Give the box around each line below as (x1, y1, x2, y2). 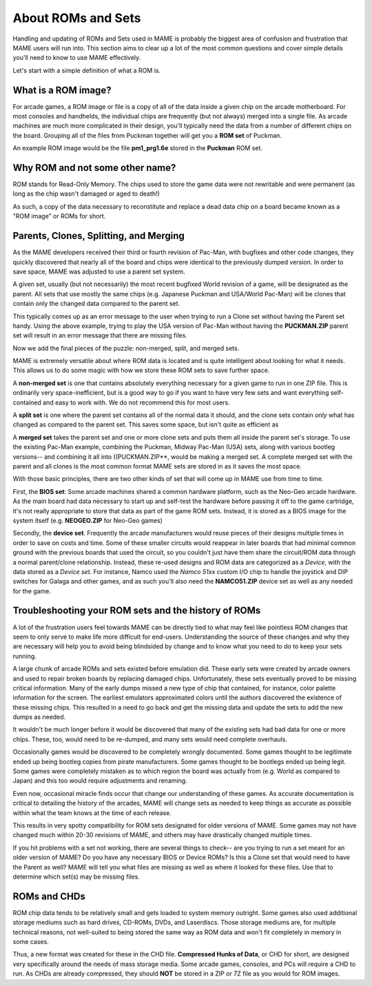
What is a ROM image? (12, 84, 112, 96)
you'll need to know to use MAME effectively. (12, 54, 141, 62)
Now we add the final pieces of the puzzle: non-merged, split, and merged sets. (12, 344, 240, 352)
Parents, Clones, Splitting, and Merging (12, 230, 185, 242)
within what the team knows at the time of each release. (12, 808, 172, 816)
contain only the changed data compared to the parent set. (12, 300, 180, 308)
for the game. (12, 586, 52, 595)
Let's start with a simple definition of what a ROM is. (12, 66, 161, 74)
